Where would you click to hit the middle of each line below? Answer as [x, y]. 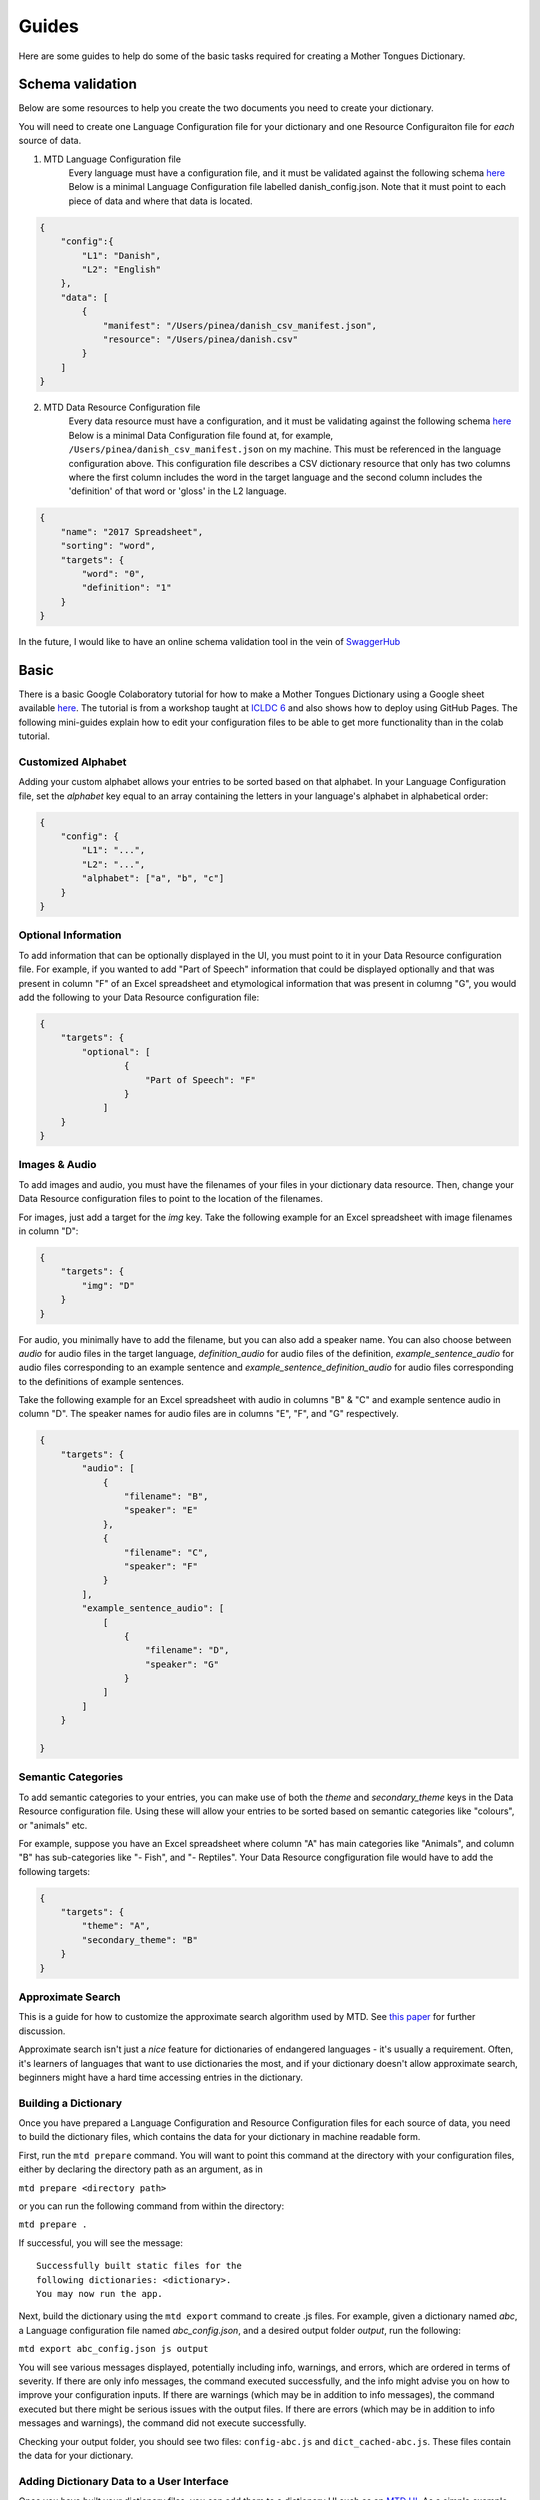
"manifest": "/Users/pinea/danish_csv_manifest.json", [240, 325]
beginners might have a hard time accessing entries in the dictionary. [161, 2077]
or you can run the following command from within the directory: [151, 2206]
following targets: [54, 1871]
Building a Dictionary [70, 2103]
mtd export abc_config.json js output [113, 2349]
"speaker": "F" [161, 1566]
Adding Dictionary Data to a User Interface [123, 2481]
